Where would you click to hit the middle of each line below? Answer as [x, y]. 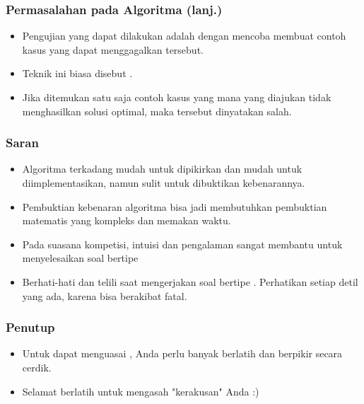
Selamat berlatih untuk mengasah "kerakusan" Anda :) [141, 391]
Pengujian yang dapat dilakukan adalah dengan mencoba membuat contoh [184, 36]
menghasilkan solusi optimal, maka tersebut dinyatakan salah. [157, 111]
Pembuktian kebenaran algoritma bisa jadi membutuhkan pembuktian [175, 206]
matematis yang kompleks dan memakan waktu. [127, 220]
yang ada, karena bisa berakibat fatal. [105, 295]
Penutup [30, 327]
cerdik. [37, 367]
